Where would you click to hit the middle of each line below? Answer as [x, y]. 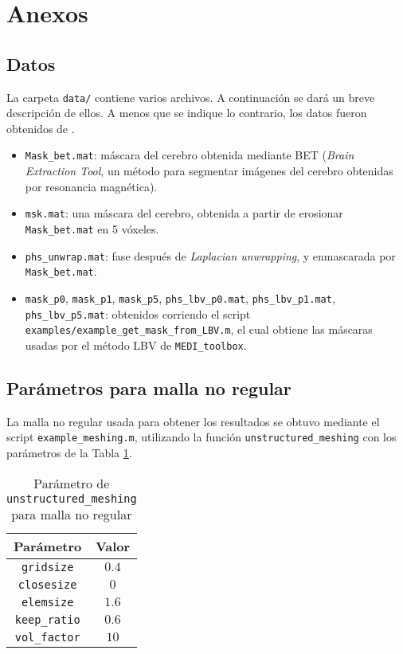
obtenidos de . [41, 128]
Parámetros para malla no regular [149, 388]
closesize [47, 584]
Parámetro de [72, 483]
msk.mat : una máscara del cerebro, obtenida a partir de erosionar [184, 213]
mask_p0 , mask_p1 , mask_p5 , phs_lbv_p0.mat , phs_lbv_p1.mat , [180, 298]
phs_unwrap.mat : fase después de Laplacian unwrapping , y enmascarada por [210, 255]
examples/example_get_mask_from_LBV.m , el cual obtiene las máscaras [199, 329]
